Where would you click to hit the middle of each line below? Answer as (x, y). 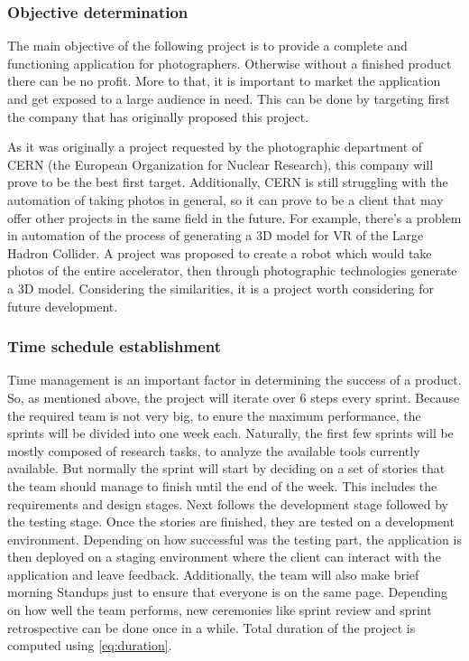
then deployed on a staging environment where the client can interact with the (224, 557)
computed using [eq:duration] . (90, 645)
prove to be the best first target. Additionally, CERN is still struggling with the (228, 182)
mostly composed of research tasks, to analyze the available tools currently (214, 450)
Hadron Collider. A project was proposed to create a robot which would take (220, 252)
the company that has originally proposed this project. (158, 116)
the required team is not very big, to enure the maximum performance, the (214, 415)
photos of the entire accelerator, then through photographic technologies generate (232, 270)
